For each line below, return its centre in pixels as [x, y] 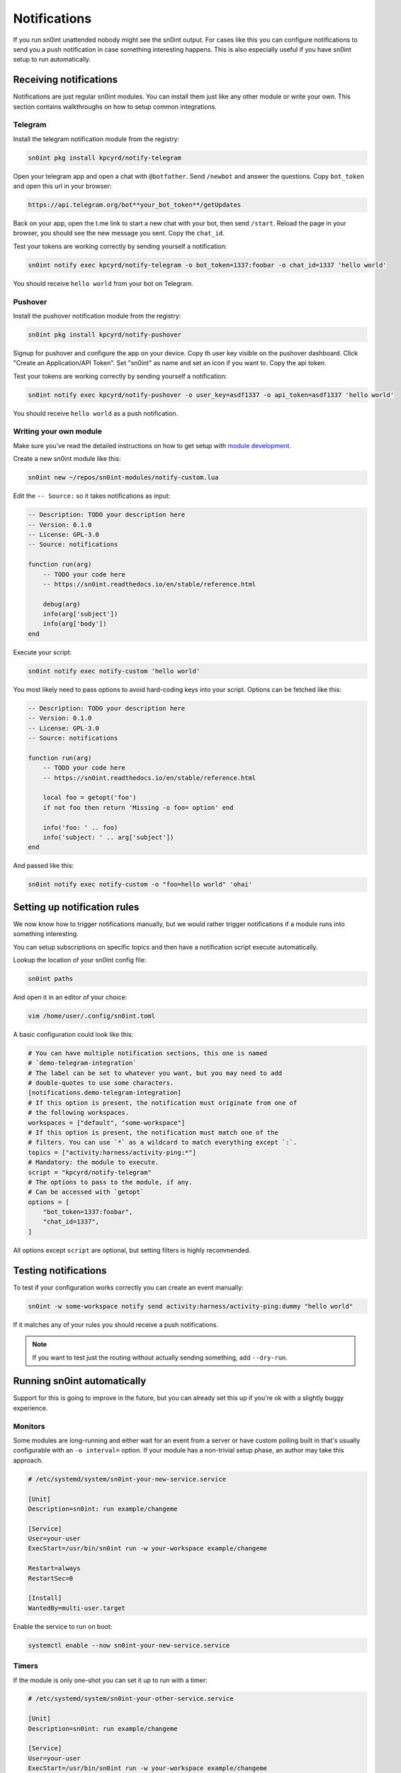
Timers [26, 1666]
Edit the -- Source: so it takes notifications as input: [92, 496]
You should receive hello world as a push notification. [96, 413]
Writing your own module [58, 431]
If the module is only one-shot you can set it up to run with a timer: [111, 1680]
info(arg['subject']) [80, 614]
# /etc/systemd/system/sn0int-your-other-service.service [131, 1699]
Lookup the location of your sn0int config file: [80, 960]
